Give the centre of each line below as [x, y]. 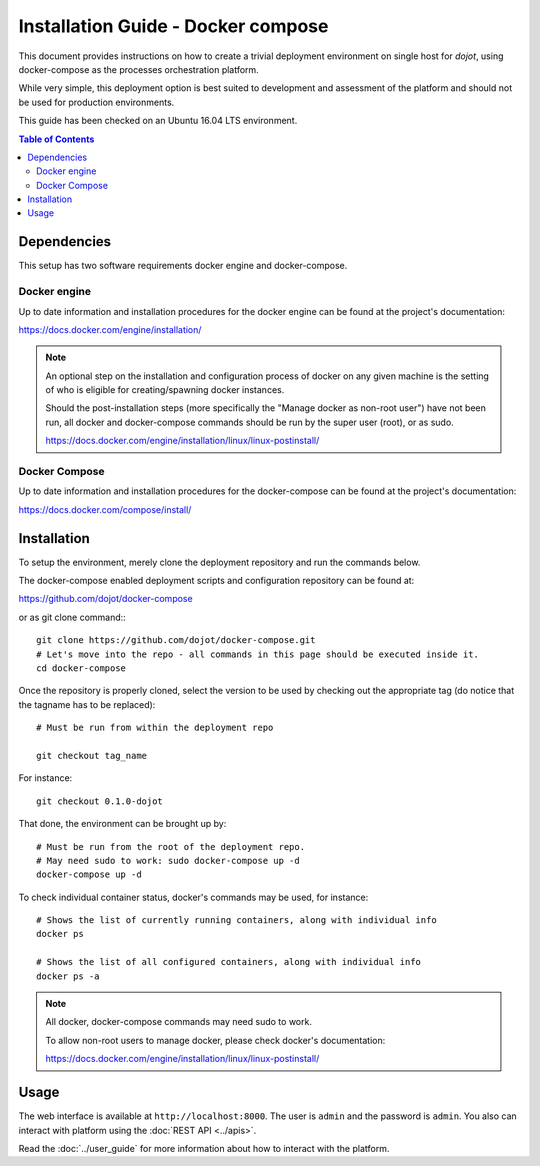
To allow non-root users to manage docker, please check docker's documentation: [215, 1040]
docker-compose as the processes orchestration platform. [138, 69]
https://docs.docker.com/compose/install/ [105, 509]
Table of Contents [56, 139]
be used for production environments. [96, 102]
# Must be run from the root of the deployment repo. [170, 846]
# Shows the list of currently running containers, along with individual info [236, 920]
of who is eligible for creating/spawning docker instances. [165, 390]
